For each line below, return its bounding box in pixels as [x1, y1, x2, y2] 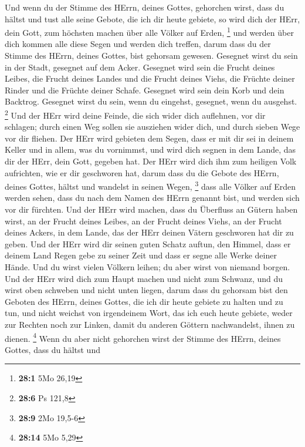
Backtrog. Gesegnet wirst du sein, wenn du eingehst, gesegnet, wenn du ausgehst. [5, 95, 297, 107]
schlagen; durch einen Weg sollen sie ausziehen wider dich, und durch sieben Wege [5, 120, 300, 133]
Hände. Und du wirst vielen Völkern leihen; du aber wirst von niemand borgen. [5, 261, 290, 273]
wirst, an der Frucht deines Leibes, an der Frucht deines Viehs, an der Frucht [5, 214, 282, 227]
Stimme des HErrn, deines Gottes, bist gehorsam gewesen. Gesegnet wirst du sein [5, 49, 298, 62]
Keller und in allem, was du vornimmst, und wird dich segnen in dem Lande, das [5, 143, 296, 156]
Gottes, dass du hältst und [5, 343, 100, 355]
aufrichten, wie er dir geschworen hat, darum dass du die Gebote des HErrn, [5, 166, 279, 179]
